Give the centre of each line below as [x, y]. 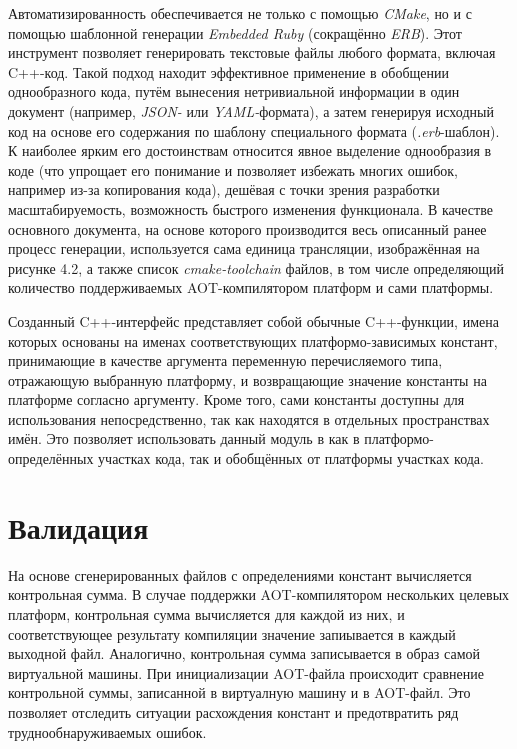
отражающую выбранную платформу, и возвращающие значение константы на [247, 379]
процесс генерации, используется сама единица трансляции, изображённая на [244, 248]
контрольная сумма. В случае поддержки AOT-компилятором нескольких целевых [259, 594]
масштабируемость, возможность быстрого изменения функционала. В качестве [250, 208]
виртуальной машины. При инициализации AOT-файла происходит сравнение [246, 672]
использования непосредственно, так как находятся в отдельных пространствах [249, 418]
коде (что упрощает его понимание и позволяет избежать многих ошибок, [233, 169]
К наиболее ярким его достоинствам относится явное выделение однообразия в [250, 150]
